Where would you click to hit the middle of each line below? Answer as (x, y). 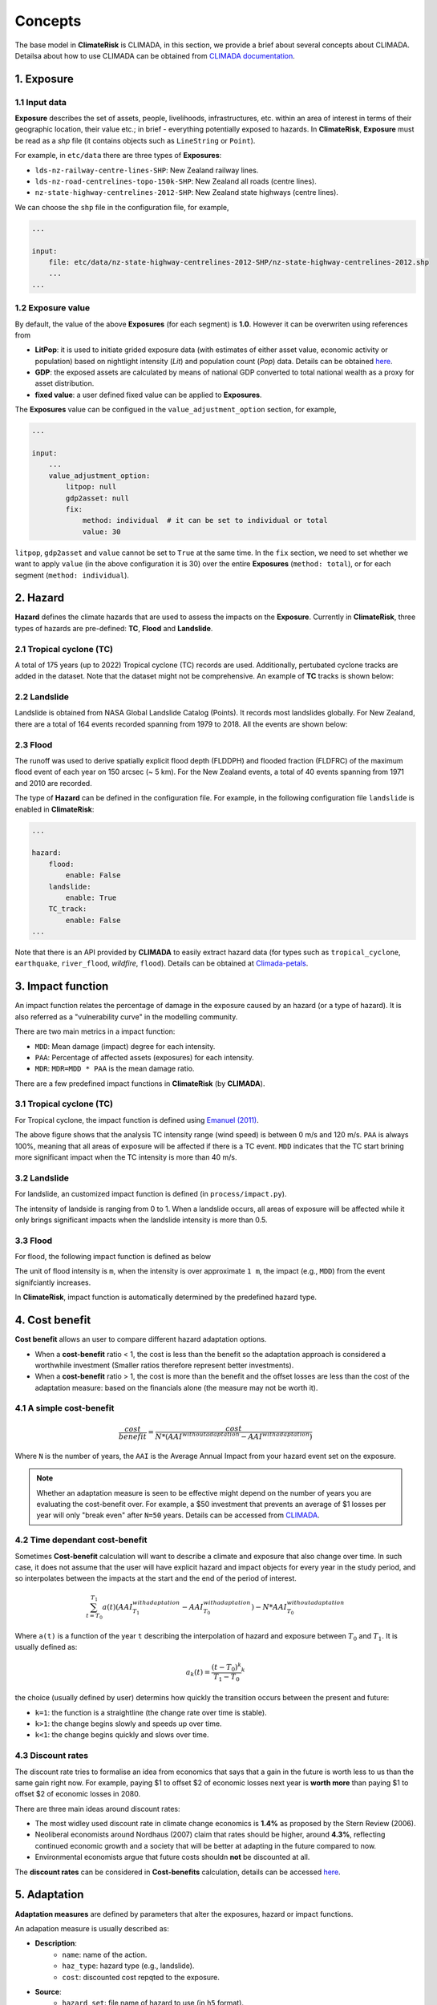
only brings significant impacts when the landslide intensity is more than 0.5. (141, 1220)
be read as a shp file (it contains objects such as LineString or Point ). (135, 140)
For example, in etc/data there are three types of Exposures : (118, 156)
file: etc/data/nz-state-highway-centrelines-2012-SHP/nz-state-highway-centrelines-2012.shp (239, 262)
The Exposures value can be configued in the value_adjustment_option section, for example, (176, 410)
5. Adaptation (49, 1895)
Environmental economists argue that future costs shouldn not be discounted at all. (172, 1857)
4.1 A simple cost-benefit (65, 1408)
